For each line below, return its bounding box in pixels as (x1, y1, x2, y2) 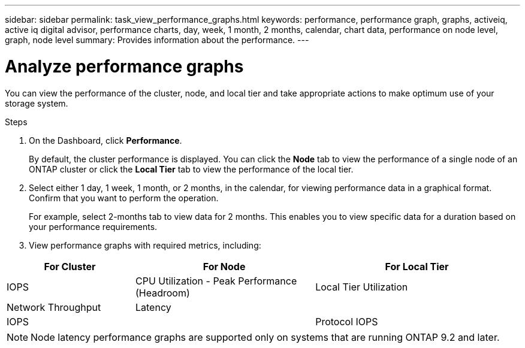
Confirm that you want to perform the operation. (29, 192, 219, 203)
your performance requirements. (29, 221, 158, 232)
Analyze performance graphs (5, 56, 244, 77)
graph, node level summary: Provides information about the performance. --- (5, 35, 309, 45)
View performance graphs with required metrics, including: (29, 240, 261, 250)
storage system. (5, 98, 68, 108)
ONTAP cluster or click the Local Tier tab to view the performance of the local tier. (29, 164, 354, 174)
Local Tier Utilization (315, 280, 408, 293)
